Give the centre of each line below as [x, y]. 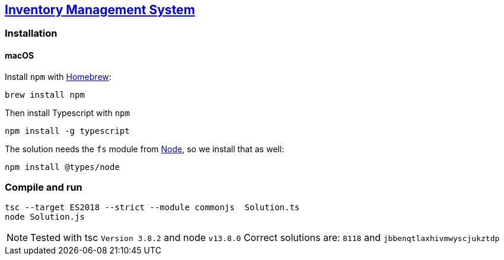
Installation [31, 33]
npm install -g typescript [67, 131]
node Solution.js [45, 217]
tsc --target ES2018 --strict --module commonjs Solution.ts [152, 208]
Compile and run [44, 187]
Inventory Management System [100, 10]
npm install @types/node [62, 167]
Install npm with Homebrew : [58, 76]
